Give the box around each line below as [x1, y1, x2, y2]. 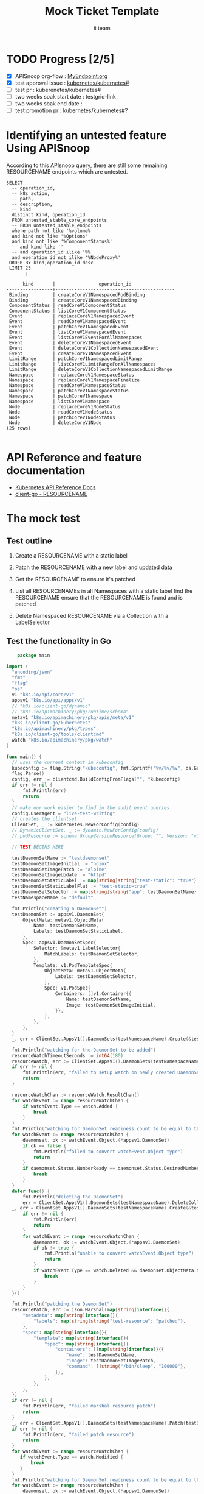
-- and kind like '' [12, 244, 64, 250]
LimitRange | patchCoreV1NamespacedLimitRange [8, 356, 143, 362]
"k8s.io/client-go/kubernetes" [12, 720, 91, 726]
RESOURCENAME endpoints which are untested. [6, 168, 128, 175]
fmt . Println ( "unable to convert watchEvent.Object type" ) [44, 1250, 194, 1256]
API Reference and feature [6, 451, 142, 464]
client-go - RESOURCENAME [15, 490, 88, 497]
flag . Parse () [12, 771, 45, 777]
